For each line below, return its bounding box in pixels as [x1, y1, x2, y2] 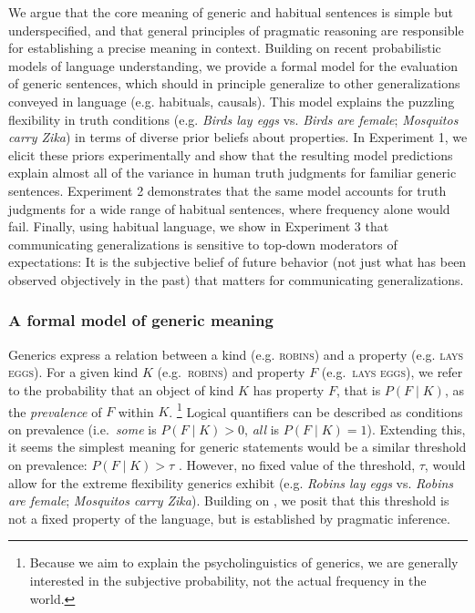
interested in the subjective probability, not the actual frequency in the [29, 570, 427, 589]
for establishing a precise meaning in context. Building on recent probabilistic [8, 38, 441, 57]
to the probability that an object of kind [8, 380, 234, 399]
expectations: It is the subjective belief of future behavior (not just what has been [8, 252, 467, 271]
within [118, 402, 154, 421]
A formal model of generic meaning [8, 309, 274, 332]
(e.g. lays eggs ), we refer [321, 363, 463, 382]
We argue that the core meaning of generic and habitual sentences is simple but [8, 3, 454, 21]
